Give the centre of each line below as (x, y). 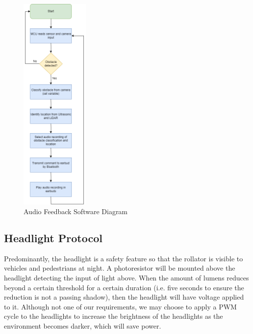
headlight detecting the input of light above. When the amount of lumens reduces (126, 277)
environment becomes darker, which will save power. (83, 325)
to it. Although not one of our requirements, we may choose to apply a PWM (120, 306)
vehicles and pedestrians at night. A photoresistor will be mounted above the (120, 268)
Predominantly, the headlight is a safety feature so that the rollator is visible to (124, 258)
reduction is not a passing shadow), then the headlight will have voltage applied (124, 297)
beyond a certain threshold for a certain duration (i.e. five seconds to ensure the (124, 287)
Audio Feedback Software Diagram (76, 211)
